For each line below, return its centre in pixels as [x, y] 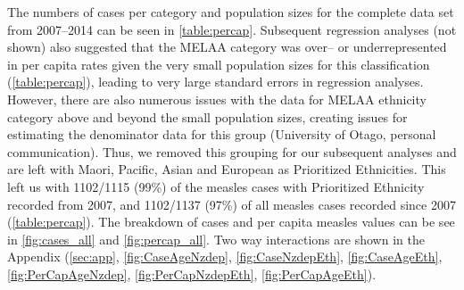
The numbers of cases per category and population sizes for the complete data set [231, 12]
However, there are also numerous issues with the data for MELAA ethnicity [217, 99]
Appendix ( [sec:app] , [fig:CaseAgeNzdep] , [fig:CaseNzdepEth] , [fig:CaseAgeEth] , [225, 257]
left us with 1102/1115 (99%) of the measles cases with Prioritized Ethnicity [216, 186]
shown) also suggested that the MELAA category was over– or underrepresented [227, 47]
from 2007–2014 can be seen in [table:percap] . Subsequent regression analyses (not [232, 29]
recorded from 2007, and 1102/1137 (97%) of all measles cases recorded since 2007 [232, 204]
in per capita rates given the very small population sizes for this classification [219, 64]
